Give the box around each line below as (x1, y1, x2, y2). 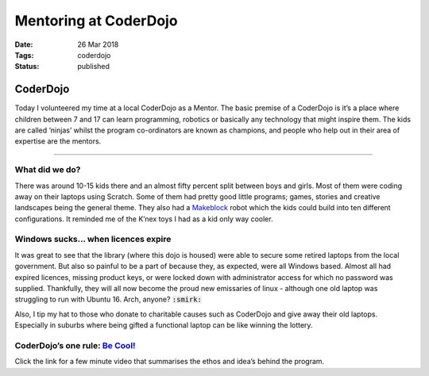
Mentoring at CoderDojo (14, 12, 178, 29)
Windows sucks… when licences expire (14, 234, 172, 245)
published (77, 62, 110, 71)
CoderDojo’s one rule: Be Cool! (14, 340, 136, 351)
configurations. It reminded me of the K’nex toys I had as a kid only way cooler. (14, 214, 273, 224)
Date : (14, 40, 33, 49)
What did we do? (14, 164, 81, 175)
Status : (14, 62, 40, 71)
